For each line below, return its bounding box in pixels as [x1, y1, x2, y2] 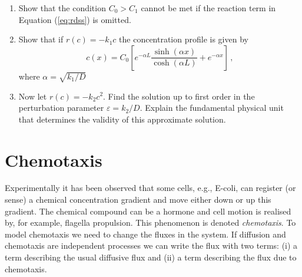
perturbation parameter [18, 101, 104, 114]
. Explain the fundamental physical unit [140, 101, 284, 114]
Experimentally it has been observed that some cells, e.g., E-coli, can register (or [5, 182, 296, 194]
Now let [18, 90, 47, 102]
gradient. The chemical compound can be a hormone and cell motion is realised [5, 205, 291, 217]
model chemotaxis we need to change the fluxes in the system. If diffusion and [5, 227, 286, 240]
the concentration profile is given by [119, 33, 248, 45]
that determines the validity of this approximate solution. [18, 113, 226, 125]
